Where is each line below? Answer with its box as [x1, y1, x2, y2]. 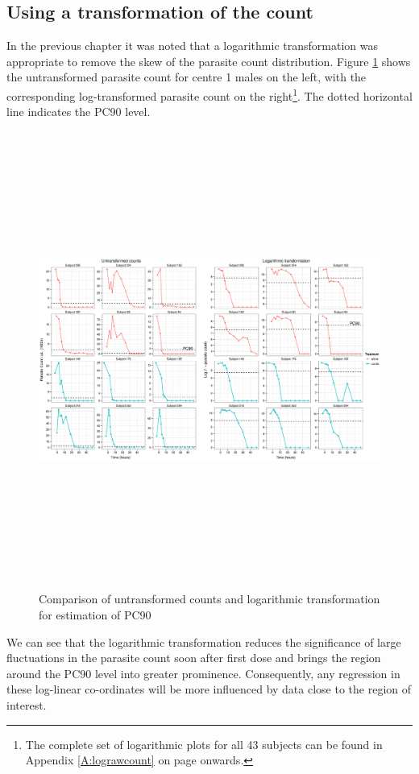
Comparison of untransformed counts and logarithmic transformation [39, 590, 380, 607]
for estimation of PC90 [39, 606, 151, 623]
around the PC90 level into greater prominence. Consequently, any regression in [6, 664, 400, 681]
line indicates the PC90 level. [6, 103, 151, 120]
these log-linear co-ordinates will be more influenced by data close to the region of [6, 681, 412, 697]
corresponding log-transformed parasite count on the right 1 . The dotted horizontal [6, 85, 413, 104]
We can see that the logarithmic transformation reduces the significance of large [6, 633, 401, 650]
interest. [6, 696, 47, 713]
